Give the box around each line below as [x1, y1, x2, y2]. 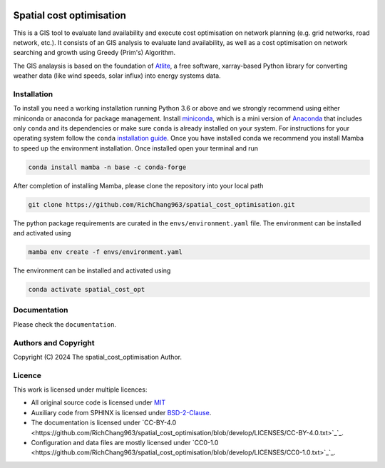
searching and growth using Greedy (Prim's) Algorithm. [13, 49, 176, 57]
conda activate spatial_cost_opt [28, 285, 145, 294]
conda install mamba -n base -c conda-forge [28, 163, 187, 171]
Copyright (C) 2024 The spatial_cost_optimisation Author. [13, 352, 182, 361]
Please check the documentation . [13, 320, 117, 328]
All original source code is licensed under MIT [31, 398, 166, 407]
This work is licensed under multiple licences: [13, 385, 148, 394]
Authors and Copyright [13, 337, 95, 347]
